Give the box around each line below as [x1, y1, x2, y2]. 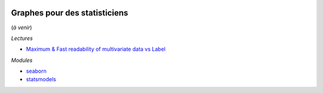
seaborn [26, 67, 47, 75]
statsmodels [26, 76, 56, 83]
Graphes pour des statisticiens [11, 8, 129, 18]
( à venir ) [11, 24, 32, 31]
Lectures [11, 35, 33, 42]
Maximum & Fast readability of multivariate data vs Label [26, 45, 166, 53]
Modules [11, 57, 33, 64]
